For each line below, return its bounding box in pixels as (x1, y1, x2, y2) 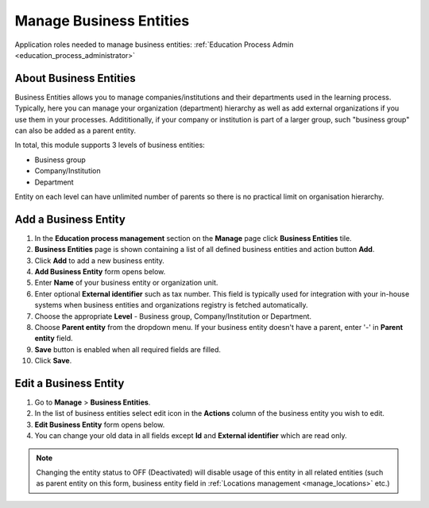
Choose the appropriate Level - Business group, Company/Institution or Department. (34, 311, 312, 321)
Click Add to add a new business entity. (34, 255, 164, 266)
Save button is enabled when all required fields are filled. (34, 344, 222, 354)
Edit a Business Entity (14, 376, 125, 390)
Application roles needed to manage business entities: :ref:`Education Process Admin (14, 40, 294, 49)
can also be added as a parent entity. (14, 126, 137, 135)
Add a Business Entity (14, 212, 126, 226)
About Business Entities (14, 72, 136, 85)
